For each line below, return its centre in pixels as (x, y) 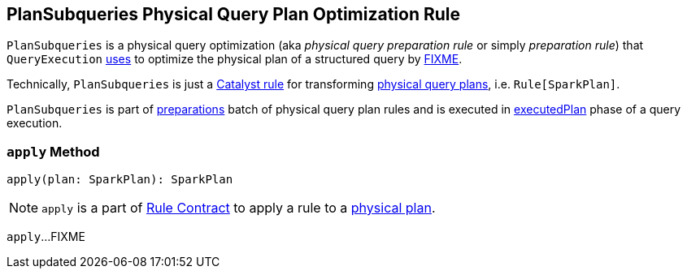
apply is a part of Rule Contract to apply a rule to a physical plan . (239, 208)
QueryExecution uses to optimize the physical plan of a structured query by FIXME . (235, 59)
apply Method (53, 151)
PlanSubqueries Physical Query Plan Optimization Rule (234, 14)
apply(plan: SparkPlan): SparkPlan (120, 180)
